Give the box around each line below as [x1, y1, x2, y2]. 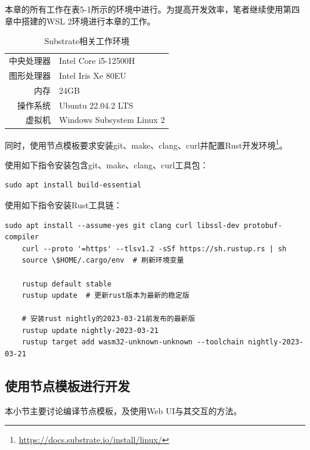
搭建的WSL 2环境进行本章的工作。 [21, 14, 156, 27]
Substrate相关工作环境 [44, 35, 129, 47]
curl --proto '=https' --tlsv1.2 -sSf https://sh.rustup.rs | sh [21, 244, 287, 253]
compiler [5, 233, 39, 242]
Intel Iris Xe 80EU [59, 69, 126, 81]
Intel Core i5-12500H [59, 54, 135, 67]
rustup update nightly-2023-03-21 [21, 326, 159, 335]
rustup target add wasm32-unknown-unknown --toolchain [21, 338, 244, 347]
